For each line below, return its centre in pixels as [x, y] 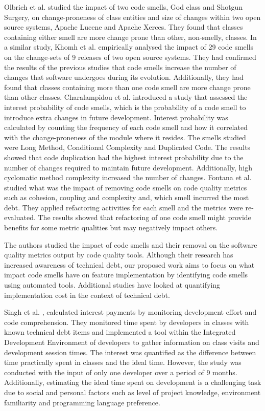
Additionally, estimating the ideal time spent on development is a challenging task [133, 382]
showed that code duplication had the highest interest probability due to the [124, 157]
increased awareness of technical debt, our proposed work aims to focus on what [129, 264]
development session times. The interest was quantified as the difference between [130, 352]
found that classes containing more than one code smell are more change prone [127, 87]
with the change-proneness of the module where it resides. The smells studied [125, 137]
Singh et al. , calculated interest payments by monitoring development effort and [130, 312]
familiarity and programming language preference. [82, 402]
